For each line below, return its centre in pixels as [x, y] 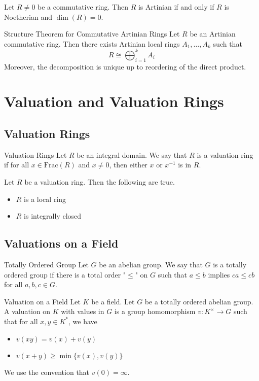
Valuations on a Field [61, 243]
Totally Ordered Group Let [46, 265]
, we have [83, 321]
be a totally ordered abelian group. [199, 301]
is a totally [230, 265]
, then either [128, 165]
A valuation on [27, 311]
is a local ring [45, 199]
